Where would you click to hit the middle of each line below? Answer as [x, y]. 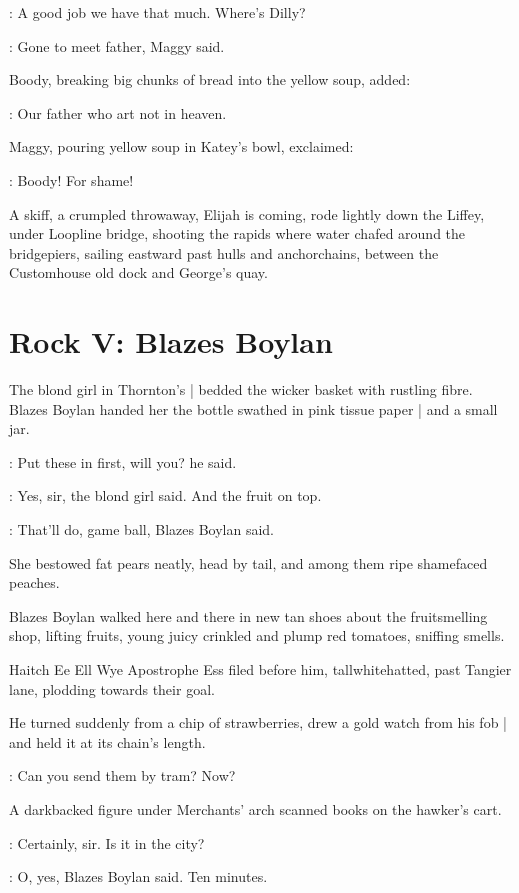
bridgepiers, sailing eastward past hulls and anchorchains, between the [224, 252]
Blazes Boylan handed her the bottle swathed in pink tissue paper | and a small [253, 408]
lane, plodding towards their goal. [112, 688]
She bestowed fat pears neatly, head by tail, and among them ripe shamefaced [248, 562]
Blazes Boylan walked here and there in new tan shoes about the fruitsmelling [248, 615]
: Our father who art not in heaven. [118, 112]
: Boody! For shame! [71, 179]
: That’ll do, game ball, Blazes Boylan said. [141, 529]
